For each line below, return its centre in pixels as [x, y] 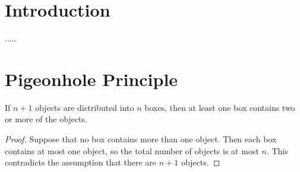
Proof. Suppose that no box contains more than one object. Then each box [141, 139]
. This [277, 150]
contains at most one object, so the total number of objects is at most [132, 150]
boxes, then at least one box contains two [220, 107]
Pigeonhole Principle [91, 79]
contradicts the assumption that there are [81, 162]
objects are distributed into [85, 107]
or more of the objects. [46, 119]
